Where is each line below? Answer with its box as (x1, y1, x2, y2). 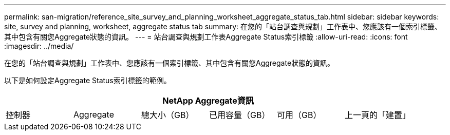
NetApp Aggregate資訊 (162, 95, 254, 106)
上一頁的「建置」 (345, 110, 411, 120)
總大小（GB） (141, 110, 194, 120)
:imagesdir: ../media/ (4, 42, 74, 50)
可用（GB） (277, 110, 322, 120)
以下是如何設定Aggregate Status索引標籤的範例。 (4, 76, 171, 85)
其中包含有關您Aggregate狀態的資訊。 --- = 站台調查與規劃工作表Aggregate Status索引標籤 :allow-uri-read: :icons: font (4, 32, 408, 41)
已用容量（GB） (209, 110, 270, 120)
